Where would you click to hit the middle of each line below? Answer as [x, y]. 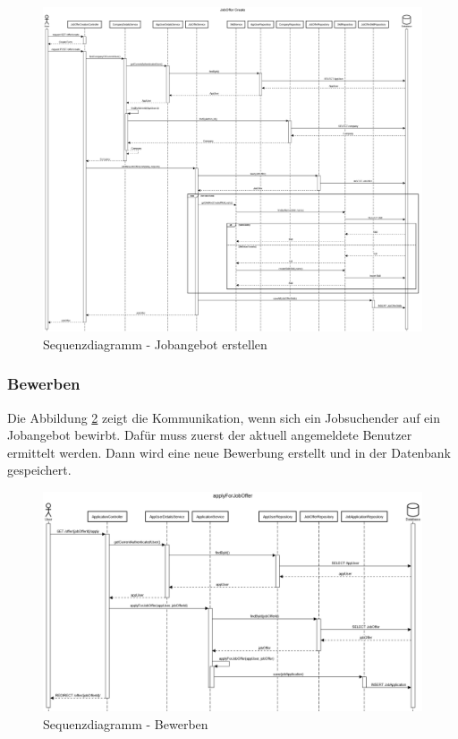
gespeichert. [39, 470]
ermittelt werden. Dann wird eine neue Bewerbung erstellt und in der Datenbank [229, 452]
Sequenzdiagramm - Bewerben [126, 723]
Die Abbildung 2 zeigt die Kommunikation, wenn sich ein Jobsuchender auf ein [224, 417]
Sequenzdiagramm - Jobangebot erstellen [155, 344]
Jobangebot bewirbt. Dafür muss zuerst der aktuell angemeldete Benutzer [210, 435]
